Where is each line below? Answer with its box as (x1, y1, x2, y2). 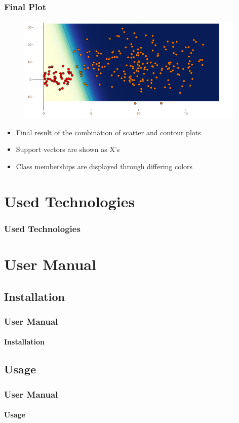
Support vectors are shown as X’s (16, 144, 120, 155)
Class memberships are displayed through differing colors (16, 161, 193, 172)
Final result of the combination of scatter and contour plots (16, 127, 201, 137)
